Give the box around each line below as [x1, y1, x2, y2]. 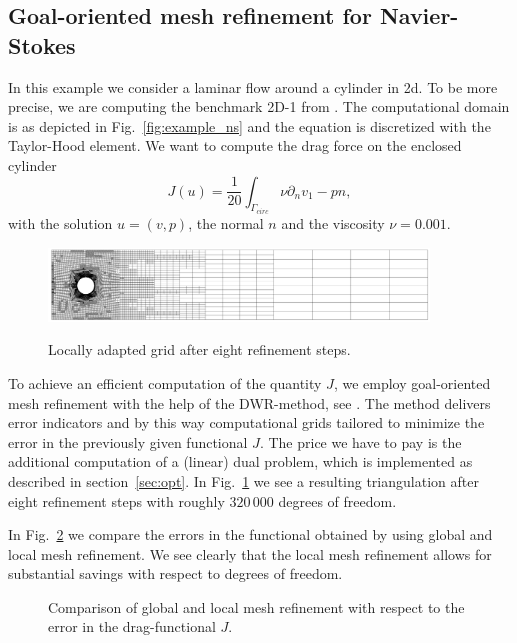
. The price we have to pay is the [259, 431, 462, 452]
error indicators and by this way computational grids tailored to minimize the [8, 412, 485, 433]
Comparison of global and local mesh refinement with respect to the [48, 596, 465, 617]
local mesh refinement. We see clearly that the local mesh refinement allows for [8, 543, 492, 564]
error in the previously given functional [8, 431, 248, 452]
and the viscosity [281, 213, 385, 233]
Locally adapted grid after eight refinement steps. [48, 339, 351, 360]
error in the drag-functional [48, 616, 216, 637]
